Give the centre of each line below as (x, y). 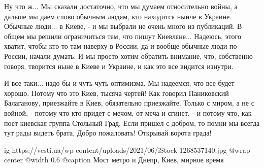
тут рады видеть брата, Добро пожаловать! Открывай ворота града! (108, 133)
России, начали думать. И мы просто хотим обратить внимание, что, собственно (128, 56)
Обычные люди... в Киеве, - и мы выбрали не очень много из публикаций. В (123, 26)
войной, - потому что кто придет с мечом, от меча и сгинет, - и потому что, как (128, 112)
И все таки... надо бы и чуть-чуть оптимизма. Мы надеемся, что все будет (119, 83)
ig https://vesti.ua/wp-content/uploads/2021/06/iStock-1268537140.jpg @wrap (127, 149)
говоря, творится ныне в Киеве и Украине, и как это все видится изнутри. (119, 66)
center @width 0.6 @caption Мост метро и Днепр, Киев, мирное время (114, 160)
